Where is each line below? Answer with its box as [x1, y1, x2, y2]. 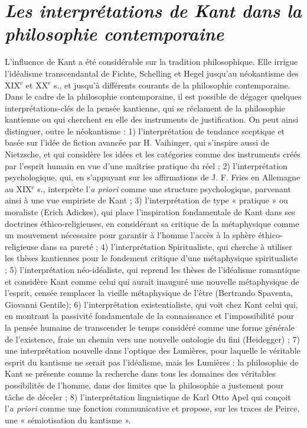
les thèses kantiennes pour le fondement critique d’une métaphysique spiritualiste [5, 252, 298, 264]
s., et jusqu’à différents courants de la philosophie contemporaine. [54, 78, 290, 91]
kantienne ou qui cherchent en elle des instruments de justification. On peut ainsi [5, 113, 299, 126]
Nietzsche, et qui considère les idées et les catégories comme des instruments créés [5, 148, 301, 160]
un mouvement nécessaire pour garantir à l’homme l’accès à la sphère [5, 229, 256, 241]
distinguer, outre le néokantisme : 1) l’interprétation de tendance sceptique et [5, 124, 285, 137]
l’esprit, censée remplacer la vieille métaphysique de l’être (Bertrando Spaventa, [5, 287, 293, 299]
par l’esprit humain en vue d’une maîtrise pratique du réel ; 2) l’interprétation [5, 159, 288, 172]
